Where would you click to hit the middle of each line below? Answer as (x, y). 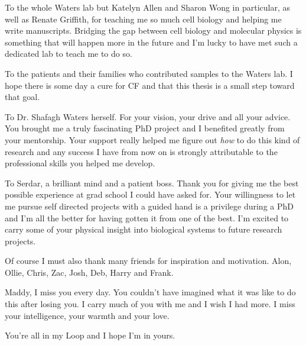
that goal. (22, 97)
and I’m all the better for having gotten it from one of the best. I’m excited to (147, 217)
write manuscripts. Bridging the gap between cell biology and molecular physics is (153, 30)
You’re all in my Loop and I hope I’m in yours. (90, 335)
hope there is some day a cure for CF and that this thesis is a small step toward (150, 85)
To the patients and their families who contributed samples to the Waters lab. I (149, 73)
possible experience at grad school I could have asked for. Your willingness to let (150, 194)
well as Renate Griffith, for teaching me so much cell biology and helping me (143, 19)
